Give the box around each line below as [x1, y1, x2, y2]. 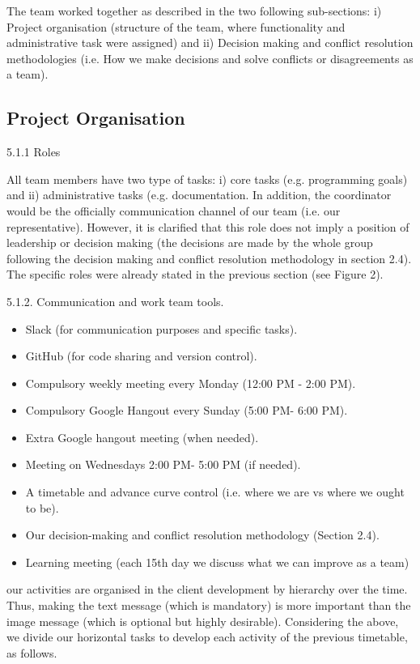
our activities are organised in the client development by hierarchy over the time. [6, 581, 408, 598]
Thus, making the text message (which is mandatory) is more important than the [6, 597, 411, 614]
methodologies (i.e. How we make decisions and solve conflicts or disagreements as [6, 49, 414, 66]
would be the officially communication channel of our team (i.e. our [6, 202, 341, 219]
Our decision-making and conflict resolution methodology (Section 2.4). [25, 526, 380, 543]
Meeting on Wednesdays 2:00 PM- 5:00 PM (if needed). [25, 456, 301, 473]
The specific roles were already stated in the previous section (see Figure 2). [6, 266, 384, 283]
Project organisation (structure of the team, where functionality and [6, 18, 346, 35]
